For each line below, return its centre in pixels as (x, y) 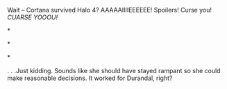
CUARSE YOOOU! (32, 17)
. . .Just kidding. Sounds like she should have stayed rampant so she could (114, 71)
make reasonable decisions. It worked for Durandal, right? (90, 78)
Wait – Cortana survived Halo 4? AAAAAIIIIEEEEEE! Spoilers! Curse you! (109, 10)
